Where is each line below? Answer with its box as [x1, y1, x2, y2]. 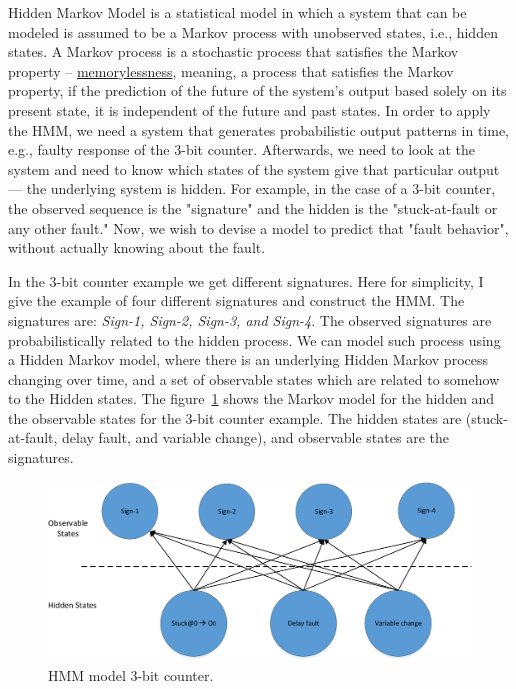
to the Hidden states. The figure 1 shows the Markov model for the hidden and [8, 388, 495, 409]
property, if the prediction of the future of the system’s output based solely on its [8, 80, 507, 101]
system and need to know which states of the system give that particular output [8, 158, 500, 179]
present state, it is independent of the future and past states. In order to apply [8, 99, 491, 120]
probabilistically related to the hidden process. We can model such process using [8, 329, 501, 350]
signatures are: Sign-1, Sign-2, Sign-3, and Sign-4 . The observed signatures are [8, 309, 492, 330]
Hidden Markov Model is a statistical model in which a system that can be [8, 2, 467, 22]
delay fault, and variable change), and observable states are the [62, 427, 449, 448]
